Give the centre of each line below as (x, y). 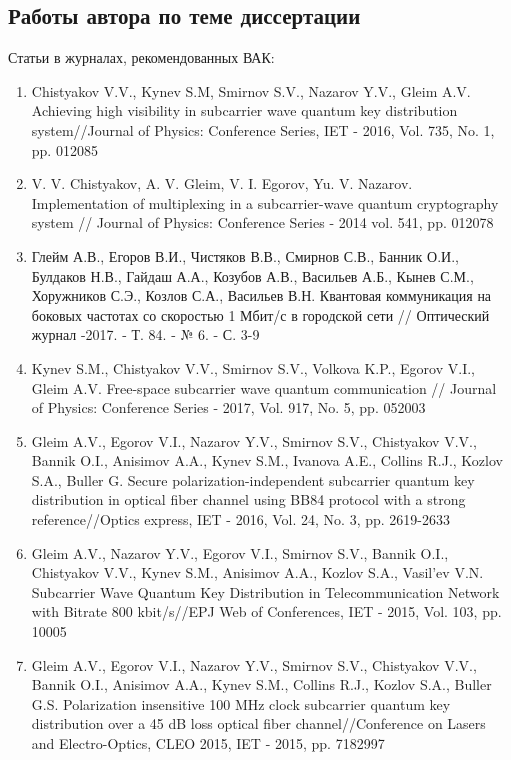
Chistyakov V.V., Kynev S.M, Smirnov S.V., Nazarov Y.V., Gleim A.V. (251, 90)
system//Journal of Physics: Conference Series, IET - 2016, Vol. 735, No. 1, (263, 129)
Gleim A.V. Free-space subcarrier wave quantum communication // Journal (264, 387)
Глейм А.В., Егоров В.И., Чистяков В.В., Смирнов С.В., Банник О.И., (245, 255)
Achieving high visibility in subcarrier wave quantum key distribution (244, 110)
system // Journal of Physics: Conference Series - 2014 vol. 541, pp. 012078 (262, 222)
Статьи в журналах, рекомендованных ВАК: (141, 57)
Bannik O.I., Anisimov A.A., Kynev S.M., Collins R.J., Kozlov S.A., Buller (261, 684)
